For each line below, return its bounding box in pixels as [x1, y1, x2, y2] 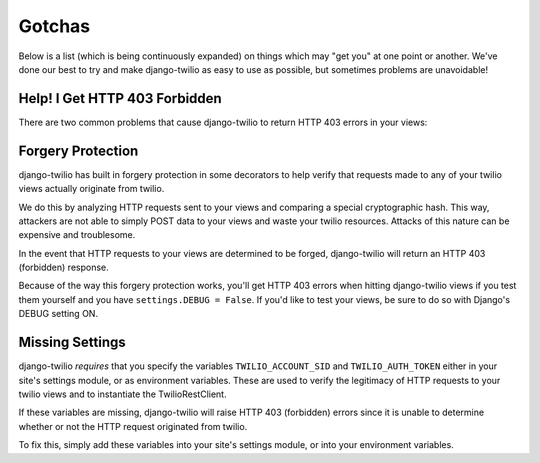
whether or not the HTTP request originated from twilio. [18, 420, 248, 432]
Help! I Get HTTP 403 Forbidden [18, 90, 222, 107]
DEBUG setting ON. [18, 308, 99, 320]
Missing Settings [18, 334, 126, 351]
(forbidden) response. [18, 261, 109, 274]
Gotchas [18, 15, 91, 37]
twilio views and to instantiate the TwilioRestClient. [18, 388, 227, 400]
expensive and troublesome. [18, 229, 136, 241]
